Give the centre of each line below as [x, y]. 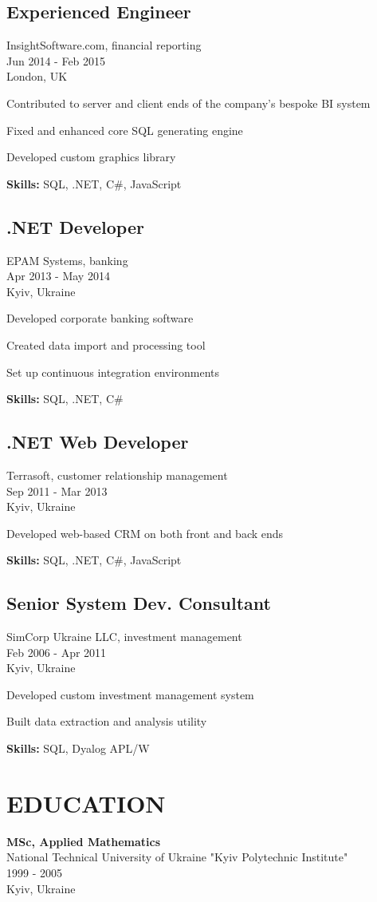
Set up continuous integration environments [113, 372]
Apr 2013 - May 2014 [58, 276]
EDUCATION [86, 803]
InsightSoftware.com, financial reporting [104, 45]
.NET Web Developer [98, 442]
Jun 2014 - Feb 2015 [56, 60]
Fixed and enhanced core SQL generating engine [125, 130]
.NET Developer [75, 226]
